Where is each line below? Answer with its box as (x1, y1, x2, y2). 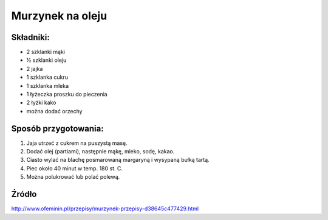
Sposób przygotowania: (11, 123, 104, 133)
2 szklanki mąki (26, 48, 66, 56)
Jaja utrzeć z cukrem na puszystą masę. (26, 139, 128, 147)
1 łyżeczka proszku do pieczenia (26, 91, 108, 98)
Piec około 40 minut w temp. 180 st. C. (26, 164, 123, 172)
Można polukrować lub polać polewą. (26, 173, 120, 181)
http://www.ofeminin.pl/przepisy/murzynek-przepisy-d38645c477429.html (11, 205, 199, 212)
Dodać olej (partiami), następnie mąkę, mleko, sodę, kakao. (26, 148, 175, 155)
